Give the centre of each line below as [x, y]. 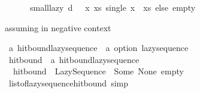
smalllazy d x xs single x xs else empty [113, 7]
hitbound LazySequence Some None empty [98, 71]
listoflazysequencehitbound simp [68, 82]
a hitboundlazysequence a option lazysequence [99, 48]
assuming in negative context [58, 27]
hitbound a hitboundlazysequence [74, 59]
